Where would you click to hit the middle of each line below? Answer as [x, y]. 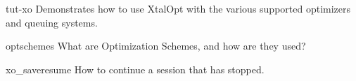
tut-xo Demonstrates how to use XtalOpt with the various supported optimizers [178, 8]
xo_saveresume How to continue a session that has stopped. [135, 69]
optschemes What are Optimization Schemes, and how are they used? [156, 46]
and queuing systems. [52, 22]
